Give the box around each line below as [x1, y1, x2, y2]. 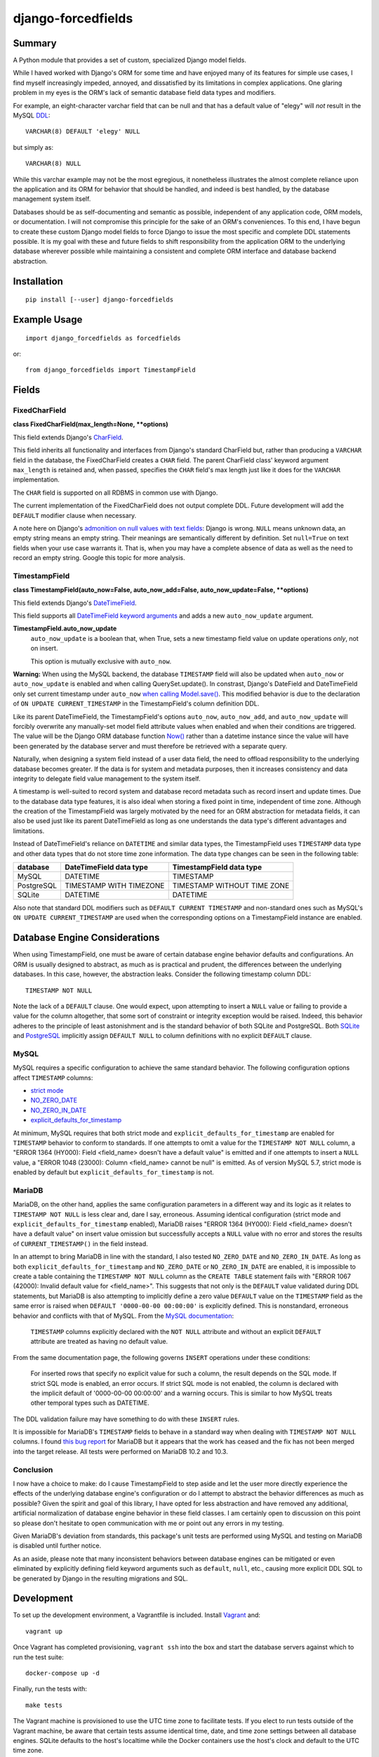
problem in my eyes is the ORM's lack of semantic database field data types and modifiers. [13, 89, 277, 97]
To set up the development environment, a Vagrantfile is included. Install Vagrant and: [13, 1611, 261, 1619]
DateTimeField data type [64, 862, 149, 872]
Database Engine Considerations [13, 932, 160, 944]
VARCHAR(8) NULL [25, 160, 81, 168]
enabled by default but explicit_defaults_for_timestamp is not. [13, 1168, 214, 1176]
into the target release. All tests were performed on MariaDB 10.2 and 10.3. [13, 1447, 228, 1455]
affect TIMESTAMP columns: [13, 1073, 93, 1082]
